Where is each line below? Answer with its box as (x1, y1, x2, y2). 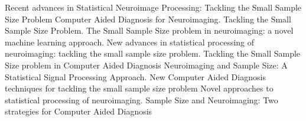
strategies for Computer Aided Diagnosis (5, 105, 152, 117)
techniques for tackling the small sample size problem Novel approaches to (5, 82, 274, 94)
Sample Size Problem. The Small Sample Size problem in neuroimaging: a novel (5, 24, 294, 37)
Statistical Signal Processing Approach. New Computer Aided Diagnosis (5, 70, 266, 83)
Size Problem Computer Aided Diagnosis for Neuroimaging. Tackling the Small (5, 12, 291, 25)
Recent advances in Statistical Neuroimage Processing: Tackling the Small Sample (5, 1, 302, 13)
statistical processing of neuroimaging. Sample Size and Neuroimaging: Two (5, 93, 278, 106)
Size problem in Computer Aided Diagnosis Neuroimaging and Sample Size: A (5, 58, 288, 71)
